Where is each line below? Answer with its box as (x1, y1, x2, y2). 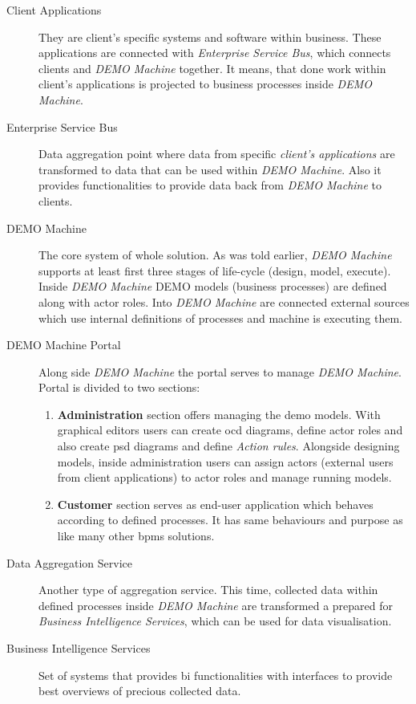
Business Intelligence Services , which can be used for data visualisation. (38, 612, 392, 629)
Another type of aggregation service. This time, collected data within (38, 581, 378, 598)
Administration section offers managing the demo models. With (57, 405, 381, 422)
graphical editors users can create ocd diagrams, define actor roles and (57, 421, 403, 438)
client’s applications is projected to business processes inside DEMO (38, 75, 372, 92)
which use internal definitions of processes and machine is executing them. (38, 309, 402, 326)
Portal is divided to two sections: (38, 379, 200, 396)
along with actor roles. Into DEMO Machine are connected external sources (38, 293, 410, 310)
